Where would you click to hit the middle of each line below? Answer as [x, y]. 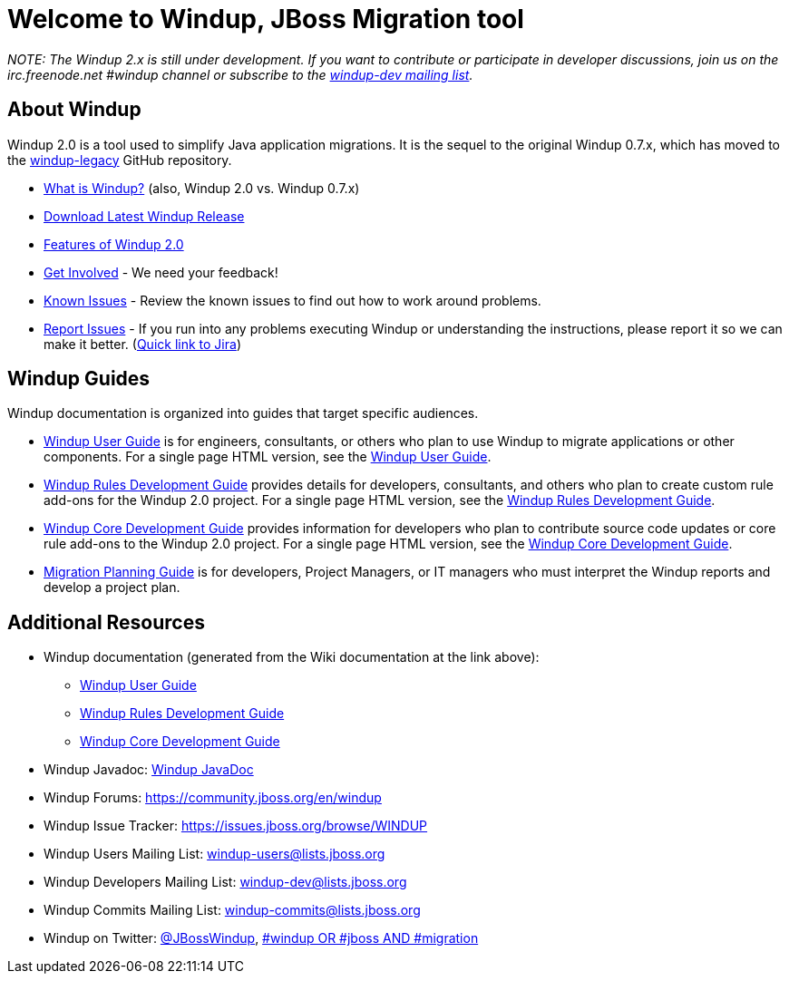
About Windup [74, 110]
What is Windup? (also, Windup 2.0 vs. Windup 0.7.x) [202, 188]
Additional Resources [106, 622]
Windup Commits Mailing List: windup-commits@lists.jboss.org [232, 910]
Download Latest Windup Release [144, 216]
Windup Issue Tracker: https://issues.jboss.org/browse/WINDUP [236, 826]
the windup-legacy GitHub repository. [120, 160]
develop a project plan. [112, 588]
